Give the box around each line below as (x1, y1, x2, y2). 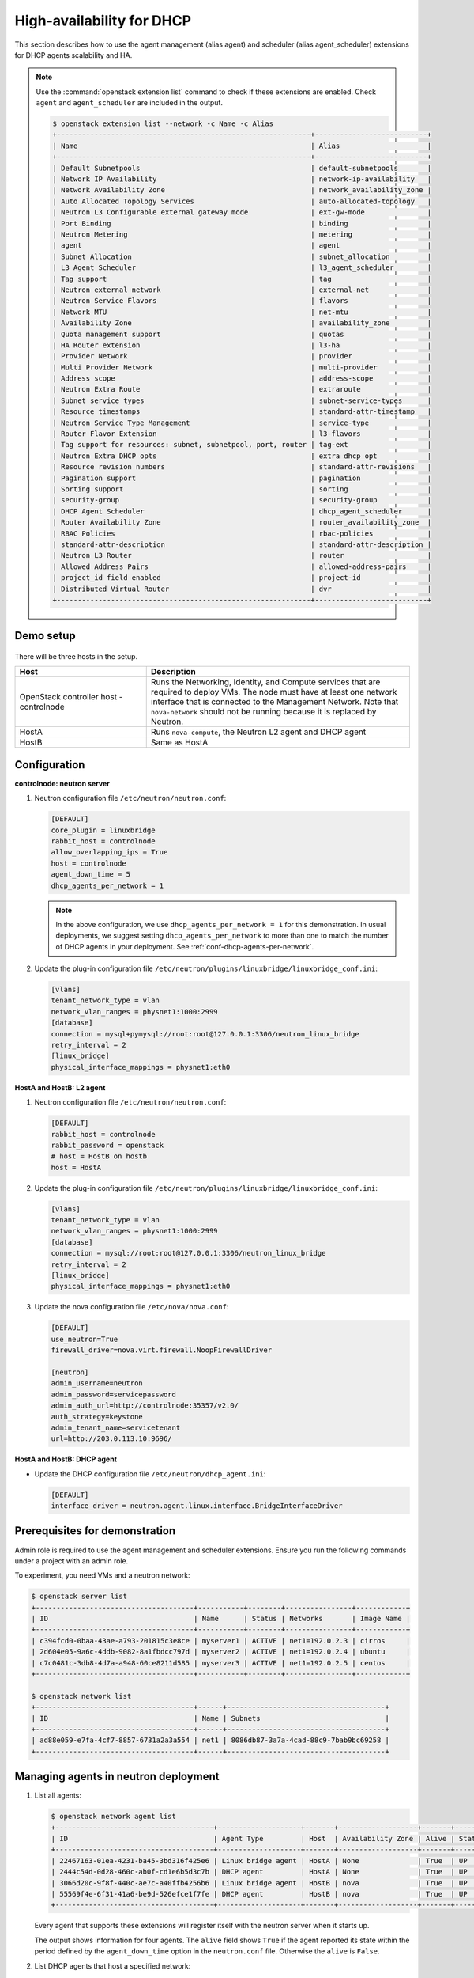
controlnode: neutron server (14, 779, 111, 788)
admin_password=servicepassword (51, 1389, 177, 1399)
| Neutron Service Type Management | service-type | (52, 418, 432, 427)
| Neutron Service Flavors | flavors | (52, 297, 432, 305)
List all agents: (34, 1790, 82, 1800)
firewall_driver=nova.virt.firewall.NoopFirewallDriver (51, 1346, 273, 1355)
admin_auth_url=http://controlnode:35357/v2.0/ (51, 1401, 239, 1410)
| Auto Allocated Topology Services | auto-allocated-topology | (52, 196, 432, 206)
